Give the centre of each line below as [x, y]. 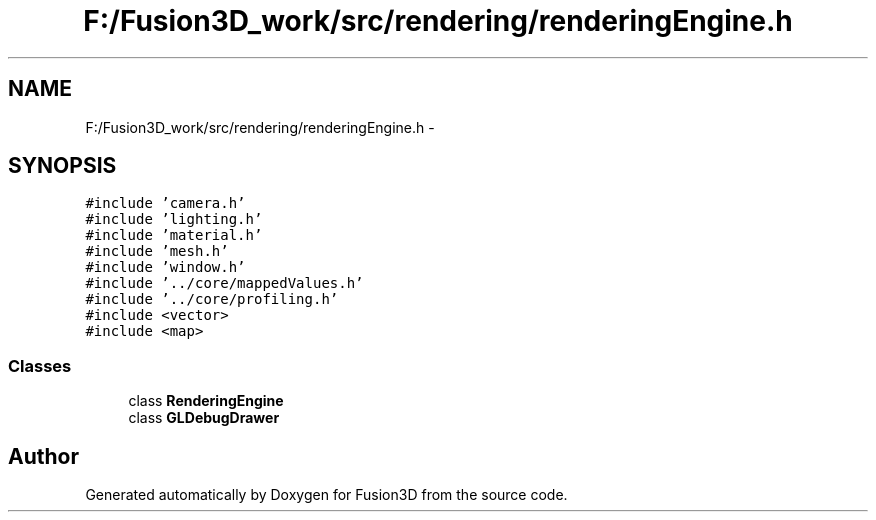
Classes [40, 365]
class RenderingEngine [206, 401]
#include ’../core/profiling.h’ [212, 299]
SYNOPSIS [62, 166]
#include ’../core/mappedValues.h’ [224, 283]
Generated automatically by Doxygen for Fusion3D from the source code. [326, 495]
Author [43, 456]
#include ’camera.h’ [165, 203]
